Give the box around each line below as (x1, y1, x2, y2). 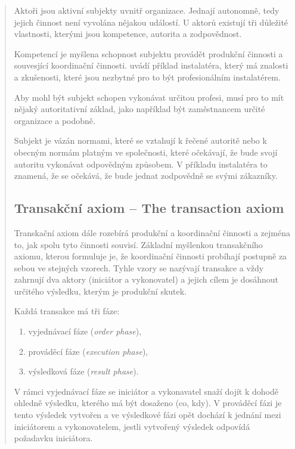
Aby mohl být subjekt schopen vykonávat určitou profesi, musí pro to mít (14, 91, 284, 103)
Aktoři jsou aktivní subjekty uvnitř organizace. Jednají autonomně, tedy (14, 4, 280, 16)
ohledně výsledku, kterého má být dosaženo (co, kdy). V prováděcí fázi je (14, 397, 282, 409)
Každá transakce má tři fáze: (14, 305, 120, 317)
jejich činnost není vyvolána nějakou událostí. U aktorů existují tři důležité (14, 16, 288, 28)
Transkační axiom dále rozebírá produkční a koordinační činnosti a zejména (14, 226, 290, 239)
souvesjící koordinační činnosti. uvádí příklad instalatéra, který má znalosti (14, 59, 288, 72)
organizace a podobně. (14, 114, 95, 126)
